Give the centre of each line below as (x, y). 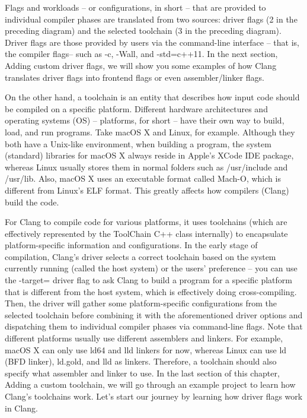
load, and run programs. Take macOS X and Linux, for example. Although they (150, 132)
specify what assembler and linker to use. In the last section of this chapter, (142, 373)
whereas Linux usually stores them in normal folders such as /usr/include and (146, 167)
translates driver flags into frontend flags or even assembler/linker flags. (135, 77)
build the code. (32, 202)
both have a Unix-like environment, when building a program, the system (138, 143)
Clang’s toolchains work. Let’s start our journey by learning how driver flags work (154, 396)
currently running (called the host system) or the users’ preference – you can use (151, 268)
